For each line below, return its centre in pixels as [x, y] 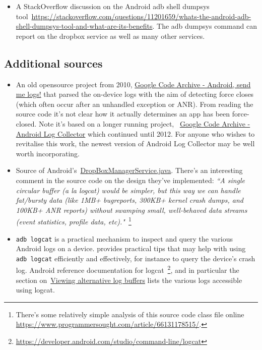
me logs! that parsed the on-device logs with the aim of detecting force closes [135, 94]
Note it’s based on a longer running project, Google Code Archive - [144, 123]
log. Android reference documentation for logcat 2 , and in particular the [127, 269]
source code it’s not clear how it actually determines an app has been [123, 114]
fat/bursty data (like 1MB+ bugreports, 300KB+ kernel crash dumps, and [129, 200]
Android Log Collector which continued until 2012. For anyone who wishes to [135, 133]
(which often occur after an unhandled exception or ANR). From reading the [135, 104]
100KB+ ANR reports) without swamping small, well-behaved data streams [132, 210]
